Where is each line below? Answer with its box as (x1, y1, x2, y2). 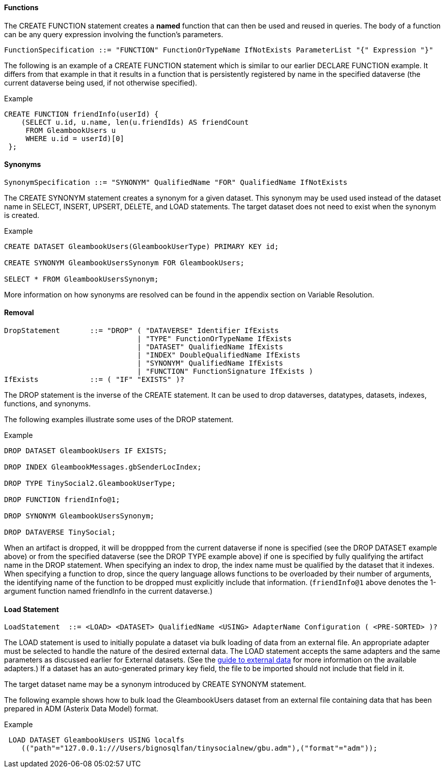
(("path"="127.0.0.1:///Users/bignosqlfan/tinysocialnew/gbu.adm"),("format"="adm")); (21, 744, 378, 753)
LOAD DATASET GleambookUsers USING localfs (8, 736, 185, 745)
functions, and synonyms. (4, 399, 91, 408)
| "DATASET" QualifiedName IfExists (137, 343, 283, 351)
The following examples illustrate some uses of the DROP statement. (4, 415, 234, 424)
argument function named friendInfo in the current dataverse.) (4, 587, 213, 596)
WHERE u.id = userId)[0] (25, 134, 125, 143)
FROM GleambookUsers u (25, 126, 116, 134)
